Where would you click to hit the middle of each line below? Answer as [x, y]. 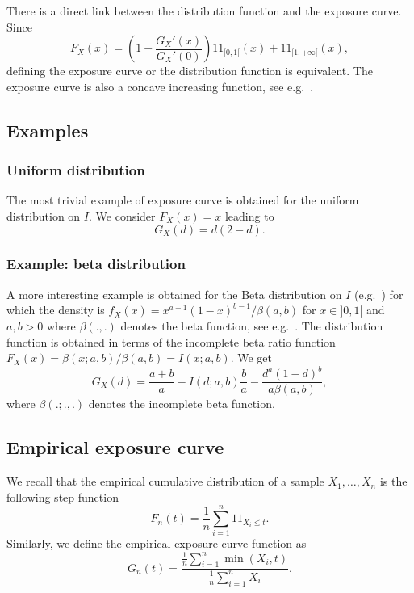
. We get [251, 357]
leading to [249, 215]
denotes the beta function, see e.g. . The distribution [252, 325]
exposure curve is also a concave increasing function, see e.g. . [160, 86]
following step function [63, 496]
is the [393, 481]
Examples [48, 130]
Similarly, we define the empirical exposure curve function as [157, 543]
